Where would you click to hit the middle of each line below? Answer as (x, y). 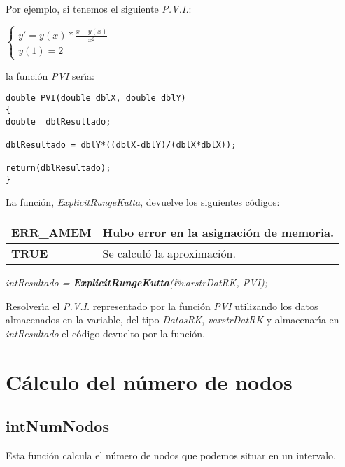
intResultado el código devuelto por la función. (105, 333)
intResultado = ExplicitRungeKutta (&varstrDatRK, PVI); (137, 283)
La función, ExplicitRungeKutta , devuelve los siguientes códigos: (143, 202)
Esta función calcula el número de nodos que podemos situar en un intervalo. (171, 455)
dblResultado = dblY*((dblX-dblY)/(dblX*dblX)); (121, 145)
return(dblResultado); (58, 168)
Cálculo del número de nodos (149, 381)
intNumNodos (57, 426)
